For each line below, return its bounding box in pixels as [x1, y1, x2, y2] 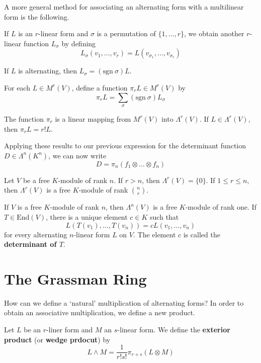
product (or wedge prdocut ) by [4, 334, 111, 344]
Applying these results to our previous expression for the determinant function [4, 140, 246, 151]
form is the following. [4, 11, 69, 22]
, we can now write [48, 150, 107, 160]
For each [4, 82, 30, 93]
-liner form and [46, 324, 93, 335]
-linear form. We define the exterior [117, 324, 230, 335]
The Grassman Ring [4, 268, 147, 289]
